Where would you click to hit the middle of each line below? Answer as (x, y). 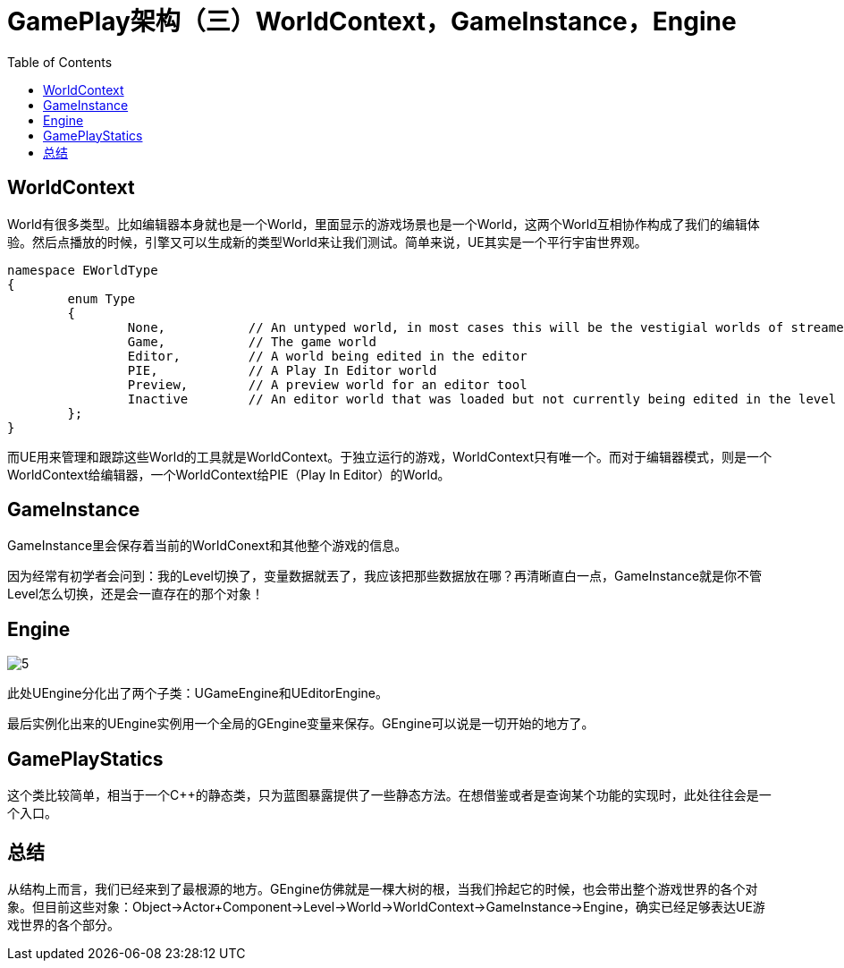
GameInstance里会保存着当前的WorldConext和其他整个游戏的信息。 (207, 546)
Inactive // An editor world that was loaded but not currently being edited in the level (482, 399)
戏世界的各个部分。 (63, 924)
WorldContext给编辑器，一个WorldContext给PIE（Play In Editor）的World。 (229, 474)
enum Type (101, 298)
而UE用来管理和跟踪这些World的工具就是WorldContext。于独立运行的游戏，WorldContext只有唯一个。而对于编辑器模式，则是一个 (389, 456)
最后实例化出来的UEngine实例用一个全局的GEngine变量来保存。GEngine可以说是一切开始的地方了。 (301, 724)
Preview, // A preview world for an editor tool (327, 384)
